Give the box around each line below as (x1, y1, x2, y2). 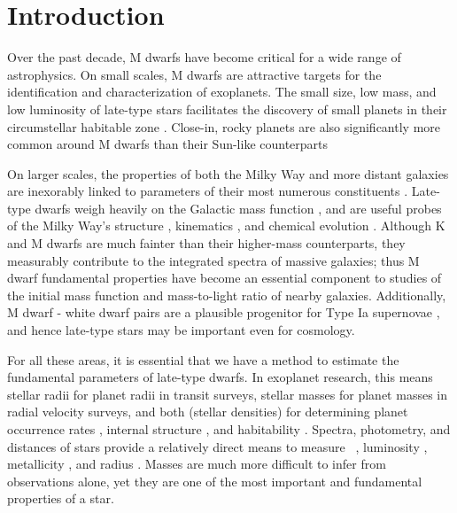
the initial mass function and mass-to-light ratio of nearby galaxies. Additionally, (7, 285, 446, 304)
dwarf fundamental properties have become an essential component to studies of (7, 268, 442, 287)
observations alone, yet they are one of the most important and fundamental (7, 471, 422, 490)
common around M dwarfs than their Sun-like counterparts (7, 135, 329, 153)
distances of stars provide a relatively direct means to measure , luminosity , (7, 437, 428, 455)
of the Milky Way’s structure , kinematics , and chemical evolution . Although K (7, 216, 445, 235)
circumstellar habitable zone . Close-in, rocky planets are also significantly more (7, 117, 441, 136)
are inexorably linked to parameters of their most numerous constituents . (7, 182, 408, 200)
